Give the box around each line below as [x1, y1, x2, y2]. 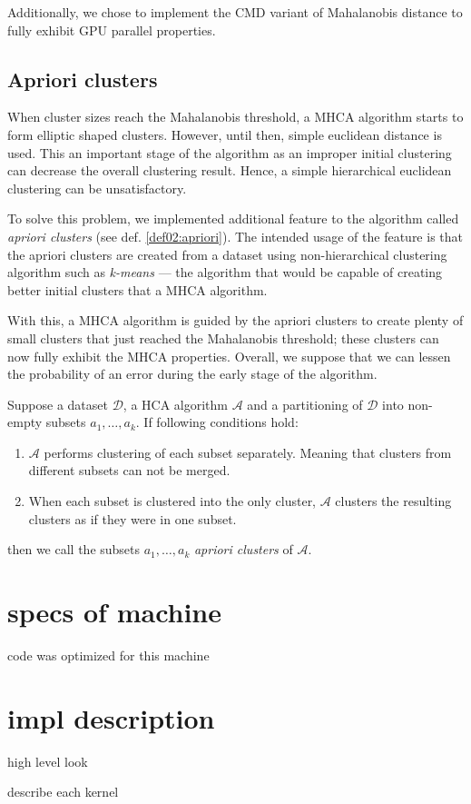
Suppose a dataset [7, 394, 108, 413]
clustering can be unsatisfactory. [7, 178, 187, 197]
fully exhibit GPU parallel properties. [7, 20, 216, 39]
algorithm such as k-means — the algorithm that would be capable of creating [7, 263, 442, 282]
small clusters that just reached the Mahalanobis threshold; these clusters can [7, 328, 439, 347]
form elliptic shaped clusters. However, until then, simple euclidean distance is [7, 124, 442, 144]
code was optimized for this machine [7, 645, 210, 664]
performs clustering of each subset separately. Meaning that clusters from [44, 442, 452, 462]
